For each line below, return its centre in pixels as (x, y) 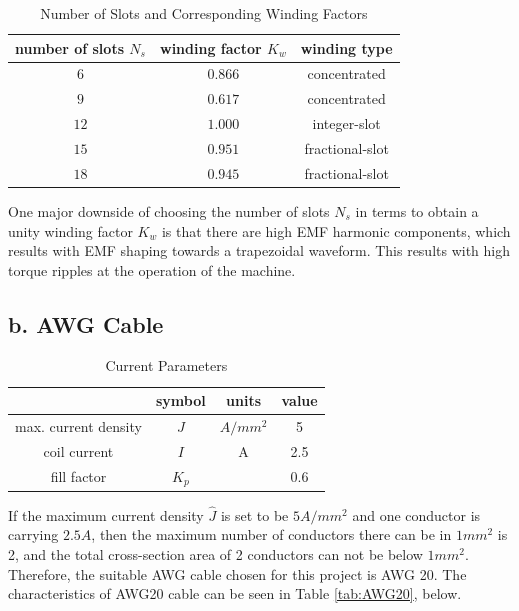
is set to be (254, 514)
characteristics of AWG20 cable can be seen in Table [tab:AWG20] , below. (235, 593)
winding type (346, 47)
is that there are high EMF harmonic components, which (336, 230)
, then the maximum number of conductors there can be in (271, 534)
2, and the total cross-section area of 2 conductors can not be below (215, 553)
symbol (180, 400)
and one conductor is (416, 514)
